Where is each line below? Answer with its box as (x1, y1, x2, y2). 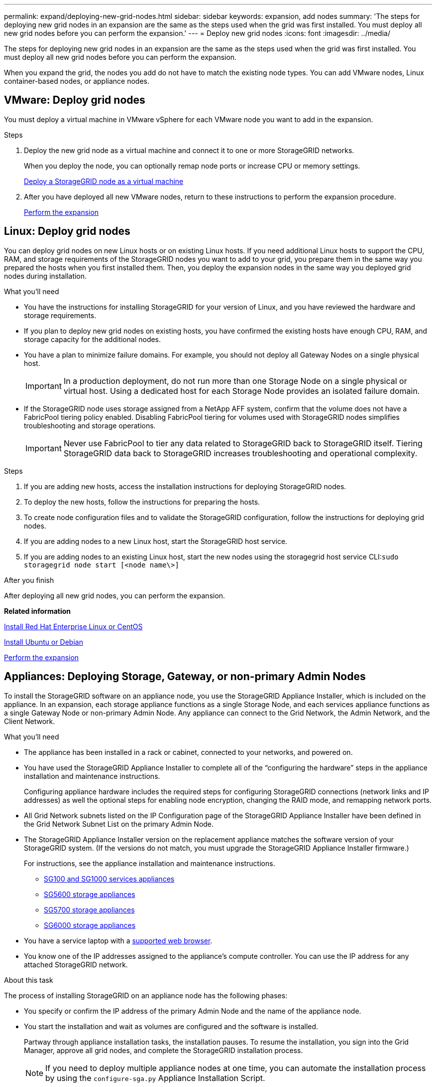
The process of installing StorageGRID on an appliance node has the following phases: (4, 991, 288, 1000)
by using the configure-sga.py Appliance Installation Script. (45, 1073, 265, 1083)
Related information (4, 606, 71, 615)
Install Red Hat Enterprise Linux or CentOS (4, 622, 143, 631)
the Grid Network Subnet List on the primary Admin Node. (24, 819, 214, 828)
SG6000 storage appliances (44, 920, 136, 929)
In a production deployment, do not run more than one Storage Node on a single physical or (63, 375, 407, 386)
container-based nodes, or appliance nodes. (4, 77, 149, 85)
